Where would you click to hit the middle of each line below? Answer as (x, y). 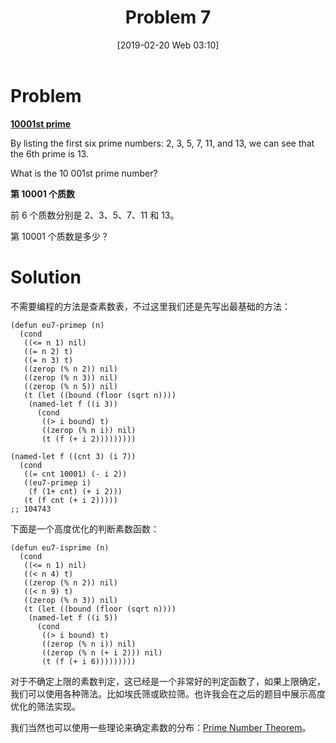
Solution (46, 277)
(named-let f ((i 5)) (73, 617)
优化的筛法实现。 (45, 706)
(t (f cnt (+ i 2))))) (70, 500)
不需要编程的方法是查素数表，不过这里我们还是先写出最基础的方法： (150, 306)
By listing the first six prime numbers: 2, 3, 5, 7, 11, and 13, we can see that (162, 143)
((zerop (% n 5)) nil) (70, 386)
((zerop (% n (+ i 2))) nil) (102, 652)
